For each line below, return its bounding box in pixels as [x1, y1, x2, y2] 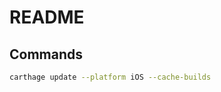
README [9, 6, 85, 29]
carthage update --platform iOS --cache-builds [9, 72, 212, 82]
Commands [9, 46, 84, 63]
